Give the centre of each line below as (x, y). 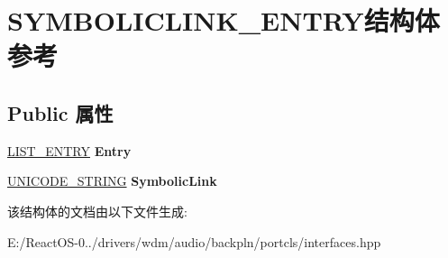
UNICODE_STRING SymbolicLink (112, 181)
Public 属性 (60, 112)
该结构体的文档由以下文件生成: (97, 211)
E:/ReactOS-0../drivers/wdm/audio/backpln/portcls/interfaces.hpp (194, 241)
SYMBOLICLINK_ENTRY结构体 (224, 20)
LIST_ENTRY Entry (69, 150)
